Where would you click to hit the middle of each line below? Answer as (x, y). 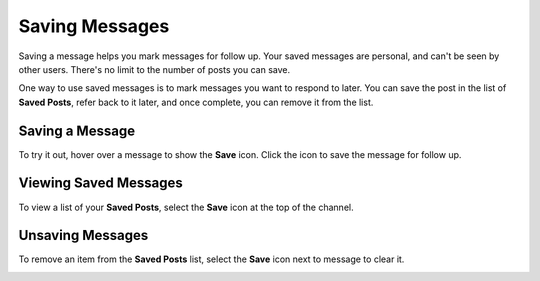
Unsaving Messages (83, 235)
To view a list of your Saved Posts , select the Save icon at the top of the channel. (186, 207)
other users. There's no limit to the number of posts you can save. (154, 69)
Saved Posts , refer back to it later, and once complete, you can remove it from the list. (196, 102)
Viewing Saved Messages (101, 183)
